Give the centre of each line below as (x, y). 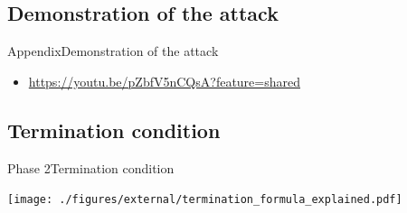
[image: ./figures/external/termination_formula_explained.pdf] (205, 200)
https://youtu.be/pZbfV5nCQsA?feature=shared (164, 81)
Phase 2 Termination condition (91, 167)
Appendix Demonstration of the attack (113, 51)
